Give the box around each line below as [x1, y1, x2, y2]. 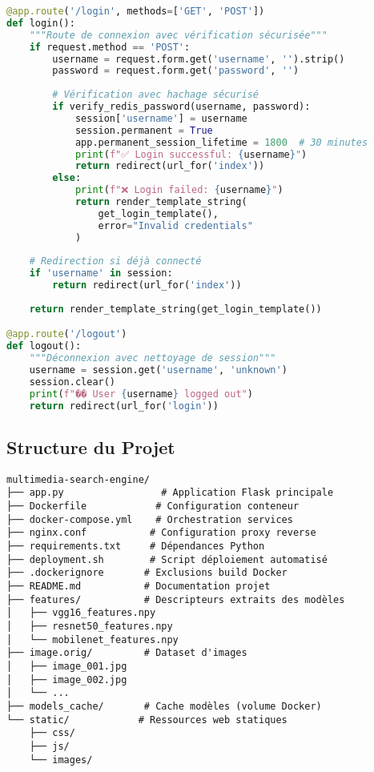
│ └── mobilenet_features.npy [6, 633, 179, 645]
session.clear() [29, 376, 116, 388]
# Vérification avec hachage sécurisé [52, 89, 259, 101]
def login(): [6, 17, 75, 29]
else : [52, 172, 82, 184]
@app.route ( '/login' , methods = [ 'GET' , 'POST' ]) [6, 6, 265, 17]
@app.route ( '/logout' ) [6, 328, 127, 340]
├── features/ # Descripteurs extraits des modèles [6, 593, 345, 605]
